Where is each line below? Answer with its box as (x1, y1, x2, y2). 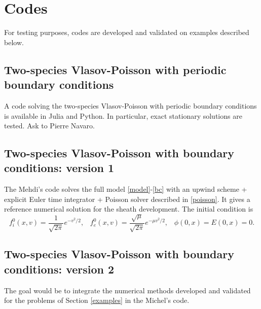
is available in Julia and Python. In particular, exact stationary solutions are (4, 110, 242, 121)
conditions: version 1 (4, 160, 115, 176)
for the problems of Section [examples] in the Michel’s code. (4, 295, 190, 305)
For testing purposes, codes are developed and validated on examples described (4, 27, 249, 38)
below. (4, 37, 24, 47)
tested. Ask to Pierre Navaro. (4, 120, 95, 131)
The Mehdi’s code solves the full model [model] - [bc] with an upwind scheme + (4, 184, 247, 194)
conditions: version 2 (4, 261, 115, 277)
